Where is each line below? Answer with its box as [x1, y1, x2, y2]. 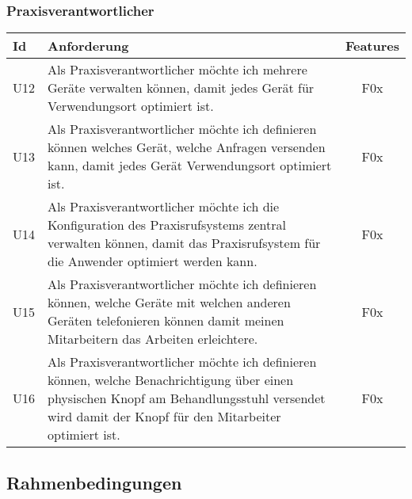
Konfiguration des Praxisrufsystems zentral [48, 215, 286, 234]
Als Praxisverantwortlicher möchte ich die [48, 197, 280, 216]
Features [345, 36, 399, 55]
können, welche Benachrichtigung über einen [48, 371, 294, 390]
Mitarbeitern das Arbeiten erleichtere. [48, 329, 258, 349]
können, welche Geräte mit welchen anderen [48, 293, 291, 312]
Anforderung [48, 36, 129, 55]
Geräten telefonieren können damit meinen [48, 311, 284, 330]
